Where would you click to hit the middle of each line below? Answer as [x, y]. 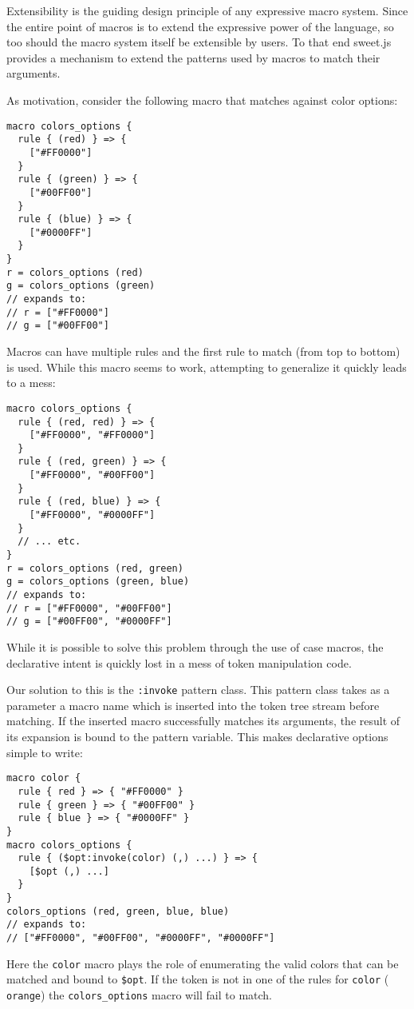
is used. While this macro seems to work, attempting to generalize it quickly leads [207, 367]
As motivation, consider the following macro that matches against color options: [202, 100]
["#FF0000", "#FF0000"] [92, 435]
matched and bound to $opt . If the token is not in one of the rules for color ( [198, 979]
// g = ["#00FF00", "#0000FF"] [89, 622]
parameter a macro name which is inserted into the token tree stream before [193, 705]
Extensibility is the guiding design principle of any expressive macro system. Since [207, 10]
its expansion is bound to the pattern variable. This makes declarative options [197, 737]
